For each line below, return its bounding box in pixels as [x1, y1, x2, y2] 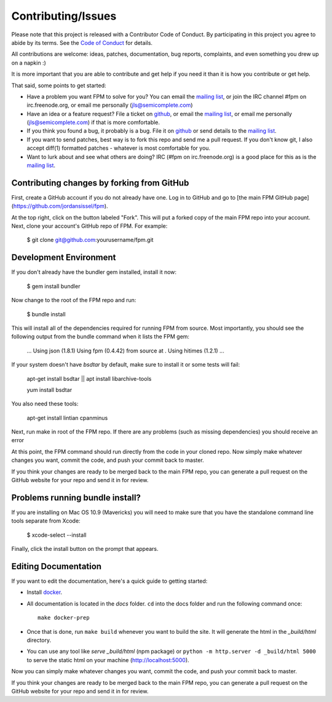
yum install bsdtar [26, 386, 73, 393]
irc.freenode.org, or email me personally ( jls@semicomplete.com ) [26, 101, 193, 109]
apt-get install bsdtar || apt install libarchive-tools [26, 375, 152, 382]
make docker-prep [38, 614, 90, 622]
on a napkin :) [11, 59, 46, 66]
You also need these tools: [11, 400, 79, 408]
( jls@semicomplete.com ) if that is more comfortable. [26, 119, 160, 126]
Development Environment [11, 252, 116, 263]
